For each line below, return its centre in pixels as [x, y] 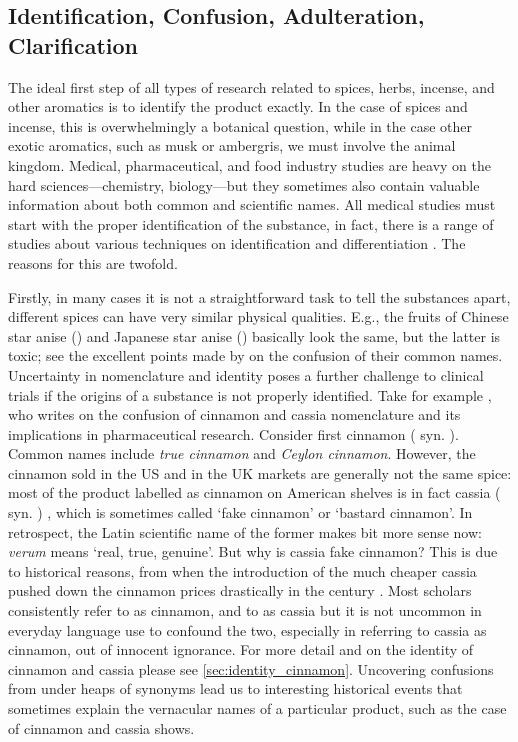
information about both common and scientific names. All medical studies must [252, 204]
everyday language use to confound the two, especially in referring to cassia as [247, 629]
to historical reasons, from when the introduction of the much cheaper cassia [242, 570]
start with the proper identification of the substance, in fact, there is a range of [251, 223]
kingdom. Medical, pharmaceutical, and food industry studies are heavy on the [250, 164]
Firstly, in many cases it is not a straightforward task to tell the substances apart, [259, 296]
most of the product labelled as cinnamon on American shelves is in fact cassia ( [254, 492]
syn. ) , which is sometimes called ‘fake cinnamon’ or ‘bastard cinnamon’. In [240, 512]
